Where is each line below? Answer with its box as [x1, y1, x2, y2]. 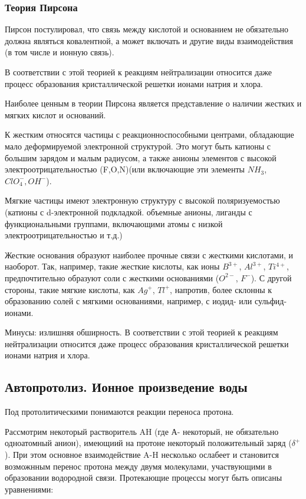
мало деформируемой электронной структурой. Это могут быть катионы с [5, 139, 271, 152]
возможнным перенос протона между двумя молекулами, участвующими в [5, 460, 272, 472]
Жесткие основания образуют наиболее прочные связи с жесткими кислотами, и [5, 248, 294, 261]
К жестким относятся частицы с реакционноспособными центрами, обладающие [5, 128, 294, 141]
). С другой [251, 271, 292, 284]
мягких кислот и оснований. [5, 108, 106, 121]
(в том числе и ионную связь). [5, 46, 114, 58]
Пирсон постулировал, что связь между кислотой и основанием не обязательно [5, 23, 289, 35]
